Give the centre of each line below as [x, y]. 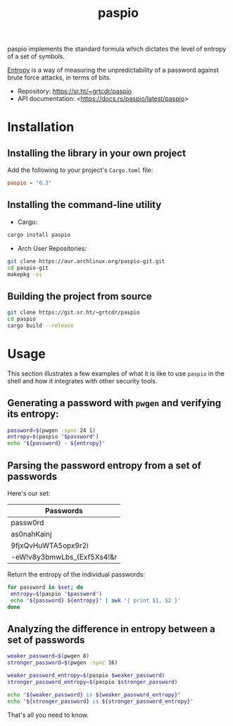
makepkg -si [25, 274]
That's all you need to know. [48, 715]
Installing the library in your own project [97, 153]
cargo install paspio [39, 235]
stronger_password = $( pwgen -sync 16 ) [63, 663]
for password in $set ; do [45, 587]
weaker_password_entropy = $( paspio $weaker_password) [86, 676]
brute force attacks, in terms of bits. [59, 78]
